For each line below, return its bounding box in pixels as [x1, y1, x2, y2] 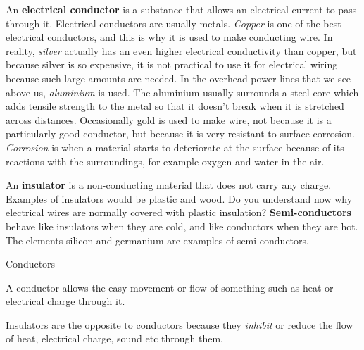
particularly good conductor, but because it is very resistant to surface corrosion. [6, 126, 355, 141]
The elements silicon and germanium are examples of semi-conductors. [6, 232, 309, 247]
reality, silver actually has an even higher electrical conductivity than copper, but [6, 43, 357, 58]
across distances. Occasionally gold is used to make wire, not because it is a [6, 112, 332, 127]
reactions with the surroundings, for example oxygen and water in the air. [6, 154, 325, 168]
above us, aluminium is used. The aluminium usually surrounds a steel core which [6, 85, 359, 99]
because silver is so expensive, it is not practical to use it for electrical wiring [6, 57, 338, 72]
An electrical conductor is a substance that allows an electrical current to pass [6, 2, 357, 16]
